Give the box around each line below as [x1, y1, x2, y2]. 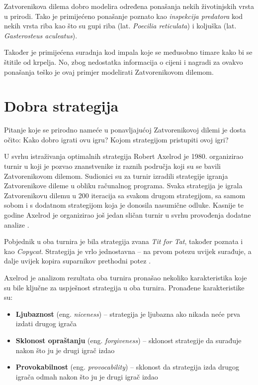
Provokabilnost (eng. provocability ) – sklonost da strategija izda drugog [15, 362, 239, 372]
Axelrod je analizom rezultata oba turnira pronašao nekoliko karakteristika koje [4, 272, 247, 282]
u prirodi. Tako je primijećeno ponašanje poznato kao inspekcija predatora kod [4, 10, 243, 21]
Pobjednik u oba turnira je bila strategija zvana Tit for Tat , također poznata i [4, 236, 243, 247]
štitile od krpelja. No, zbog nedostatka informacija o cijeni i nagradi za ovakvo [4, 56, 243, 67]
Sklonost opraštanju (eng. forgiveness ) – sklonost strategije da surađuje [15, 335, 242, 345]
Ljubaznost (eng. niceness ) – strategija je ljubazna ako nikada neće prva [15, 308, 241, 319]
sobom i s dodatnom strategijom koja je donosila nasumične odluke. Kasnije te [4, 200, 244, 210]
